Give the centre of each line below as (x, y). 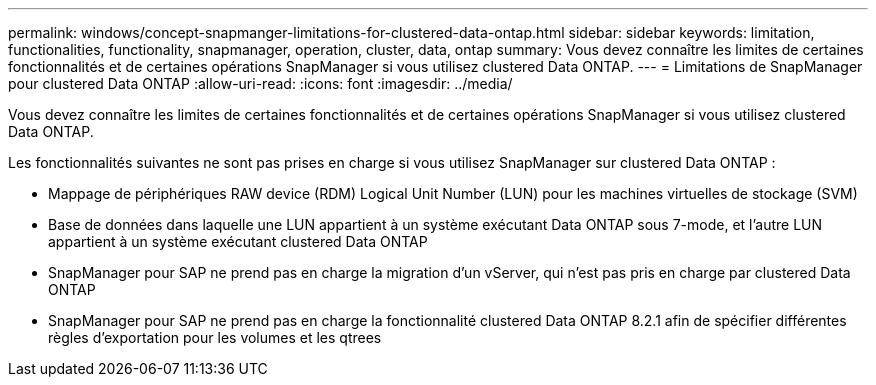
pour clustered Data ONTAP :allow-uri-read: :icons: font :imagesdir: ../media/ (260, 83)
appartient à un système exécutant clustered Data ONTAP (238, 241)
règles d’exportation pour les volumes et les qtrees (215, 337)
